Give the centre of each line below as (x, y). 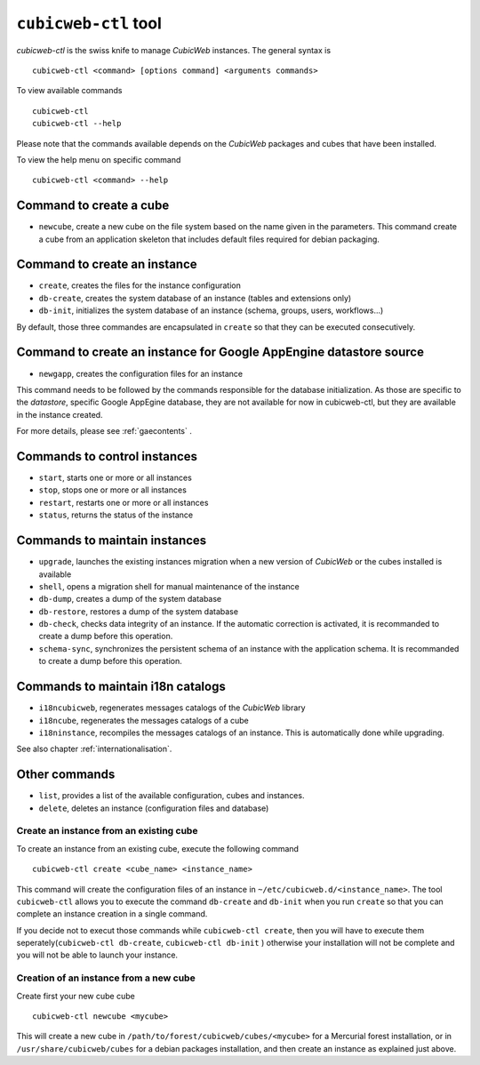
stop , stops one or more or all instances (112, 490)
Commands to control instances (107, 456)
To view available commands (69, 91)
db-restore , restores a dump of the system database (139, 611)
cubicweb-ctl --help (77, 124)
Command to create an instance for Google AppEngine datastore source (220, 352)
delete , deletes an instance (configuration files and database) (154, 808)
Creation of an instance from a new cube (106, 978)
